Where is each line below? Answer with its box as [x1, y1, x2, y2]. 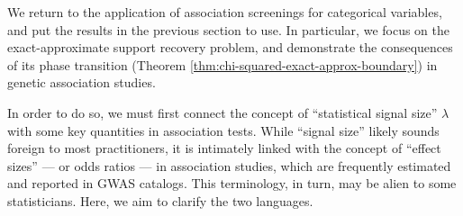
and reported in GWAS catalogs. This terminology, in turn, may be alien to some [7, 174, 457, 193]
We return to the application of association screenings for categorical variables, [7, 3, 442, 21]
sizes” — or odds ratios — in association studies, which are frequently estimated [7, 156, 451, 175]
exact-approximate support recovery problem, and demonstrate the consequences [7, 38, 453, 57]
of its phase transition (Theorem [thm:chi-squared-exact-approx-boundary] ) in [7, 55, 438, 74]
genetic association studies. [7, 73, 156, 92]
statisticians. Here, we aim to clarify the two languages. [7, 191, 313, 210]
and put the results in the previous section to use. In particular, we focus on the [7, 20, 450, 39]
